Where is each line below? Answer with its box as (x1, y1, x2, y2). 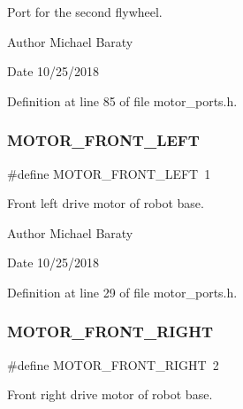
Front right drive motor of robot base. (7, 385, 213, 404)
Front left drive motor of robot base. (7, 194, 204, 212)
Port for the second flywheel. (7, 3, 163, 20)
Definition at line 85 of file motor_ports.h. (7, 91, 238, 110)
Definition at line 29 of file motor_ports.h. (7, 282, 238, 301)
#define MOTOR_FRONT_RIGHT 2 (7, 355, 219, 374)
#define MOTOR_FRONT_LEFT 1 (7, 164, 211, 182)
